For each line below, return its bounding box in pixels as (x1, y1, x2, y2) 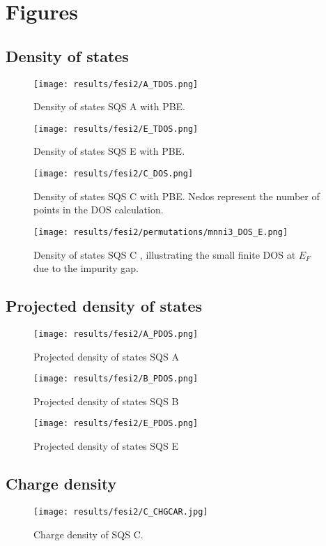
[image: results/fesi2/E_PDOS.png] (33, 418, 199, 429)
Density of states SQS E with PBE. (33, 144, 185, 158)
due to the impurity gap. (33, 261, 139, 275)
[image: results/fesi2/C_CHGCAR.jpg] (33, 506, 208, 517)
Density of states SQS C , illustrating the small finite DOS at (33, 247, 296, 261)
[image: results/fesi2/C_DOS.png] (33, 169, 194, 179)
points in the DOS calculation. (33, 202, 164, 217)
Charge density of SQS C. (33, 526, 143, 541)
